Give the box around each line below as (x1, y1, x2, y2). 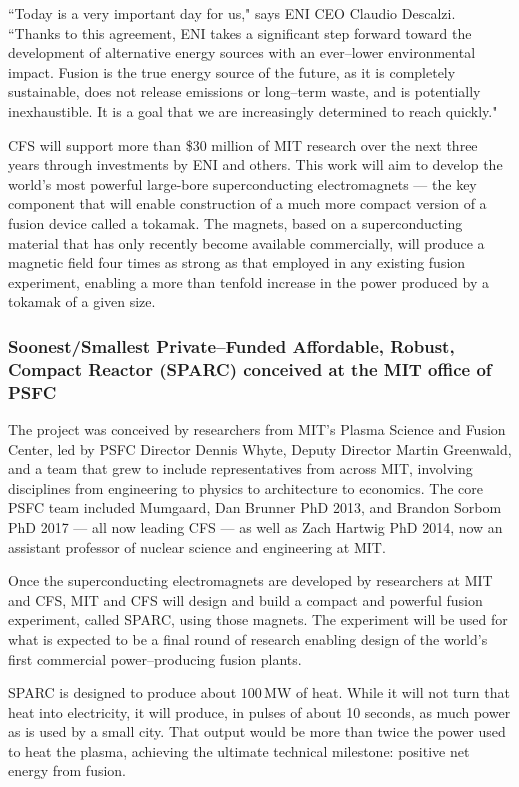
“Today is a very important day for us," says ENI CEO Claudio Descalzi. (8, 3, 456, 23)
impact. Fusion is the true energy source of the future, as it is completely (8, 61, 456, 82)
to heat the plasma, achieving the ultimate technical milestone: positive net (8, 740, 470, 761)
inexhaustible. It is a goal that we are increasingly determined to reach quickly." (8, 100, 498, 121)
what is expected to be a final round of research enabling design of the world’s (8, 628, 488, 649)
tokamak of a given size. (8, 291, 156, 312)
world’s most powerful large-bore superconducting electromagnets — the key (8, 173, 477, 194)
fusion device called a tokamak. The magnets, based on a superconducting (8, 212, 463, 233)
